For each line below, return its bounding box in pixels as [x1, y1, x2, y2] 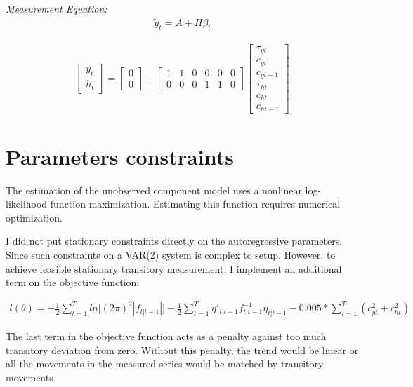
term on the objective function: [6, 275, 140, 290]
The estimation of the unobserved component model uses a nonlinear [6, 182, 302, 197]
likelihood [6, 196, 48, 211]
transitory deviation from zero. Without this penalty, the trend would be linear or [6, 342, 359, 357]
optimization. [6, 210, 63, 224]
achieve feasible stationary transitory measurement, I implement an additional [6, 261, 342, 276]
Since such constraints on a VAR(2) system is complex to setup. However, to [6, 247, 336, 262]
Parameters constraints [6, 142, 234, 170]
